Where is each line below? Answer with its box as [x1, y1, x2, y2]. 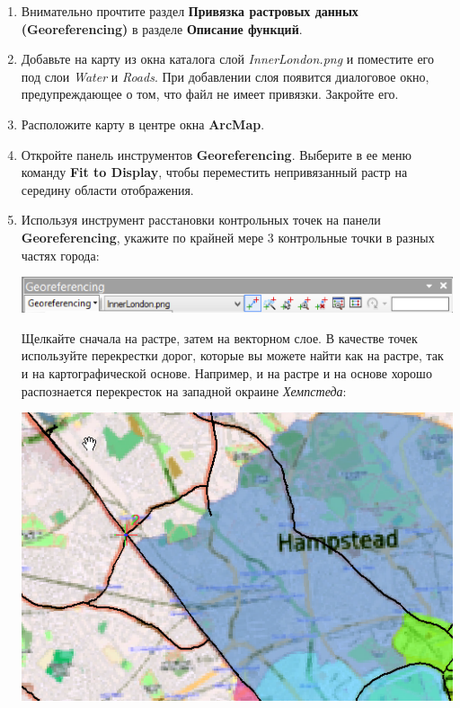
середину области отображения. [21, 180, 194, 199]
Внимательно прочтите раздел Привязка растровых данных [21, 2, 358, 20]
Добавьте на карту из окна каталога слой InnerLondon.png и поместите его [21, 49, 435, 68]
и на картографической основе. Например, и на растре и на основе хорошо [21, 363, 432, 382]
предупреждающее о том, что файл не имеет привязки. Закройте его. [21, 84, 399, 103]
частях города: [21, 245, 100, 264]
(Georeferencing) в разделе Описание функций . [21, 19, 303, 38]
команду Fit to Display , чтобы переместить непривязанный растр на [21, 163, 408, 181]
